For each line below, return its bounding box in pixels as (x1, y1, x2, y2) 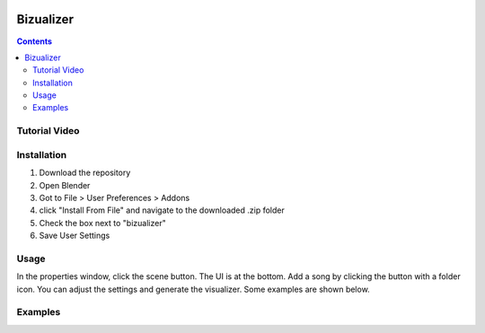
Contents (16, 36, 53, 47)
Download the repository (39, 167, 131, 179)
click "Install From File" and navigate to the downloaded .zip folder (39, 205, 285, 215)
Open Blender (39, 180, 91, 190)
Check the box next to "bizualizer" (39, 217, 166, 228)
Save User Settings (39, 230, 110, 241)
